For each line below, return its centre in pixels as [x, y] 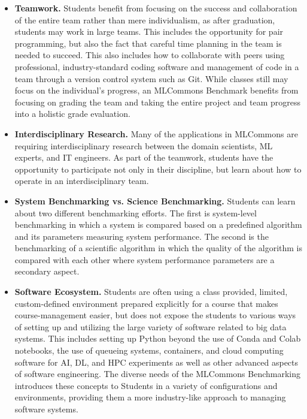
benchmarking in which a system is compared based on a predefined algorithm [158, 224]
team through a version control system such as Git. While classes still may [151, 78]
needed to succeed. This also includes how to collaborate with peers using [150, 55]
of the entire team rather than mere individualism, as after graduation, [145, 19]
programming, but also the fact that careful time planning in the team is [148, 43]
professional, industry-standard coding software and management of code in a [157, 66]
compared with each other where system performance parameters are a [145, 259]
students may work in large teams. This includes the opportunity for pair [149, 31]
